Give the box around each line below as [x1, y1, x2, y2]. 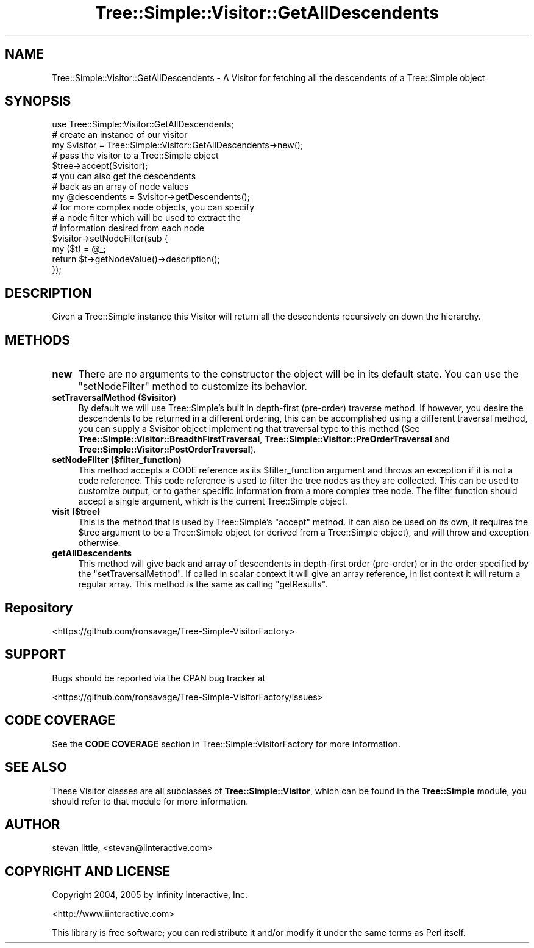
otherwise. [78, 537, 121, 548]
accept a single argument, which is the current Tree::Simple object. [78, 496, 347, 507]
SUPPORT [5, 647, 66, 663]
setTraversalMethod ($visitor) [52, 392, 176, 403]
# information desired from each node [52, 223, 205, 234]
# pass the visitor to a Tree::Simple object [52, 150, 219, 161]
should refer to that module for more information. [52, 795, 249, 806]
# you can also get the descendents [52, 171, 196, 182]
